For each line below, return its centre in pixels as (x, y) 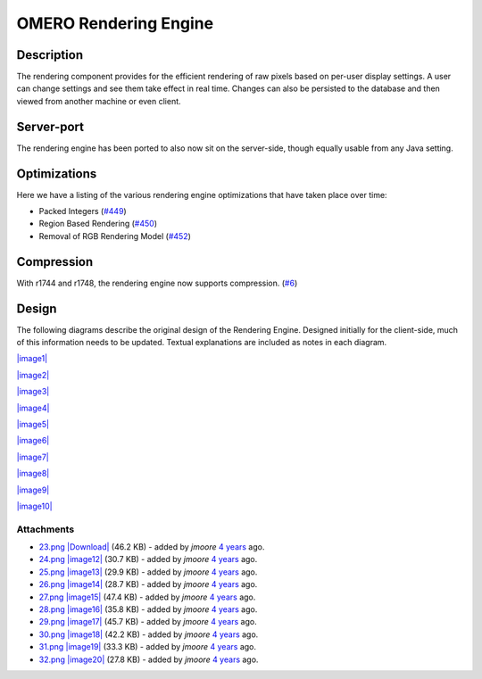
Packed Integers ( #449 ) (83, 211)
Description (50, 55)
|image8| (33, 474)
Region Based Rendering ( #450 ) (98, 224)
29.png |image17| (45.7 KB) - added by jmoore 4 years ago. (148, 622)
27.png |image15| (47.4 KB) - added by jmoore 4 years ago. (147, 597)
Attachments (46, 529)
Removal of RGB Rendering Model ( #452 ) (115, 236)
